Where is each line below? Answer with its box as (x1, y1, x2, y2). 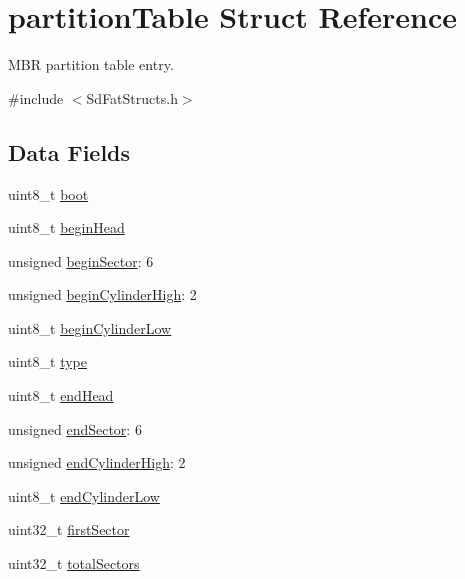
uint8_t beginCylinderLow (8, 317, 172, 338)
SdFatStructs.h (86, 87, 178, 108)
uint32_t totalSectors (8, 553, 140, 574)
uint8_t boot (8, 183, 89, 204)
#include (8, 87, 64, 108)
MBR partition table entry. (8, 54, 174, 75)
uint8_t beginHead (8, 217, 125, 238)
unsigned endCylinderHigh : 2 (8, 452, 186, 473)
